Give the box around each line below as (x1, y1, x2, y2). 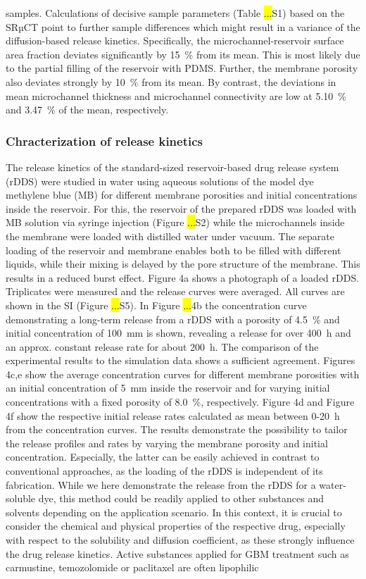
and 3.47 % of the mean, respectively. (6, 102, 169, 117)
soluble (6, 491, 36, 506)
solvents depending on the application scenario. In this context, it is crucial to (6, 504, 342, 519)
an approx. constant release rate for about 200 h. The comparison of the (6, 339, 319, 354)
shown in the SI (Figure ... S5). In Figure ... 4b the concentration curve (6, 297, 307, 312)
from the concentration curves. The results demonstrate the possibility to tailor (6, 422, 348, 437)
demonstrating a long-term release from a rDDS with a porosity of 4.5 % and (6, 311, 340, 326)
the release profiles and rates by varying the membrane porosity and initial (6, 435, 328, 450)
